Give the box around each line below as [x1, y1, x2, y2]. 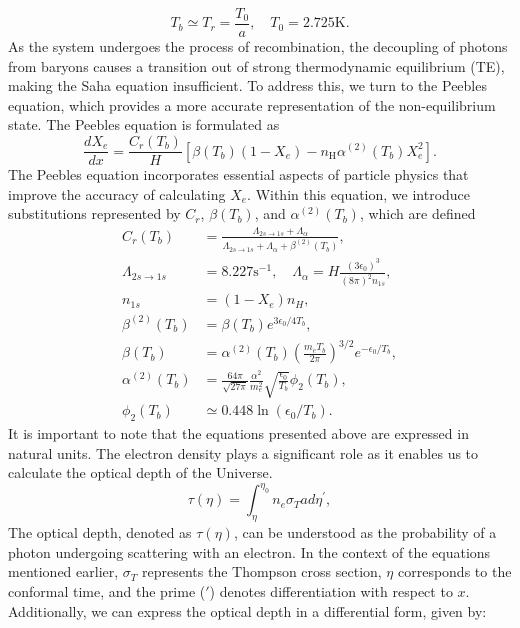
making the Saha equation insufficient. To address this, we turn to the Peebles [8, 75, 487, 96]
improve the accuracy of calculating [8, 183, 226, 204]
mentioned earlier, [8, 561, 119, 582]
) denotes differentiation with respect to [209, 580, 453, 601]
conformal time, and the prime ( [8, 580, 206, 601]
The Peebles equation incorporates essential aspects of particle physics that [8, 164, 469, 185]
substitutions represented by [8, 203, 181, 224]
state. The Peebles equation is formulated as [8, 114, 280, 135]
